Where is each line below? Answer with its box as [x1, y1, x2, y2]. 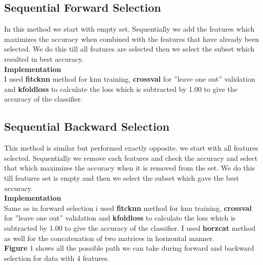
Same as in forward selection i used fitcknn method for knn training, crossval [4, 202, 252, 213]
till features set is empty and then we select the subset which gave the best [4, 172, 239, 183]
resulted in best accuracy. [4, 53, 84, 64]
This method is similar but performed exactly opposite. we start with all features [4, 142, 258, 153]
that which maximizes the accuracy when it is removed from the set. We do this [4, 162, 255, 173]
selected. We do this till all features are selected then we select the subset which [4, 43, 255, 54]
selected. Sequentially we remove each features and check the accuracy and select [4, 152, 258, 163]
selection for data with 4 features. [4, 252, 109, 263]
